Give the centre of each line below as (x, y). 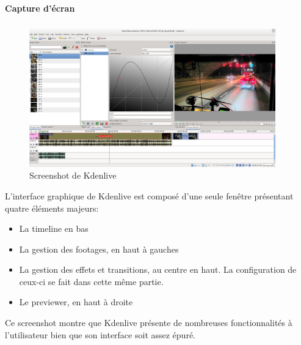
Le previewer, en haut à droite (76, 302)
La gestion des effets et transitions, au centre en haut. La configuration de (158, 269)
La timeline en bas (54, 228)
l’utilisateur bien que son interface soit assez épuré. (100, 334)
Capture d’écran (40, 8)
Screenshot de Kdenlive (73, 175)
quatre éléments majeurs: (52, 208)
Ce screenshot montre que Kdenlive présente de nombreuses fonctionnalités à (149, 323)
